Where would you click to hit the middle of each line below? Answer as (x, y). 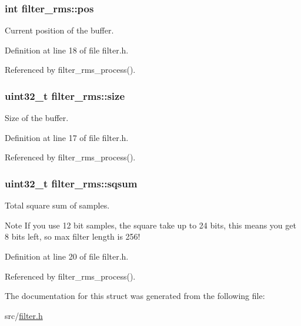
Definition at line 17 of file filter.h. (67, 137)
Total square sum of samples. (57, 205)
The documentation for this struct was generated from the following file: (135, 296)
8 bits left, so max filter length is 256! (73, 236)
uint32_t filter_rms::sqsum (71, 183)
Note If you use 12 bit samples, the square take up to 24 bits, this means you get (150, 225)
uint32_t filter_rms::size (65, 95)
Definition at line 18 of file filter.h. (67, 50)
